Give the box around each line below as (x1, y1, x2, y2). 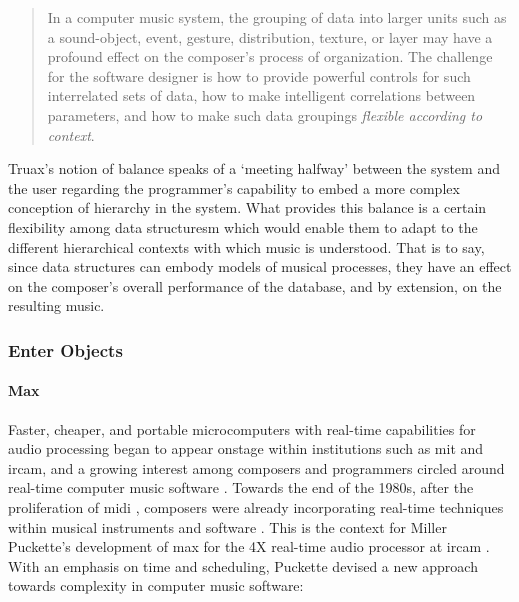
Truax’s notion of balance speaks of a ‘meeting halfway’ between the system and (8, 158, 500, 179)
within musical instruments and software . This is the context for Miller (8, 516, 447, 537)
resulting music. (8, 295, 105, 316)
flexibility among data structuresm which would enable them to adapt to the (8, 216, 478, 237)
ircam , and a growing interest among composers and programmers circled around (8, 457, 505, 478)
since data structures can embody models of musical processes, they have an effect (8, 256, 512, 277)
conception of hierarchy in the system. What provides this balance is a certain (8, 197, 487, 218)
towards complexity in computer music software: (8, 575, 304, 596)
